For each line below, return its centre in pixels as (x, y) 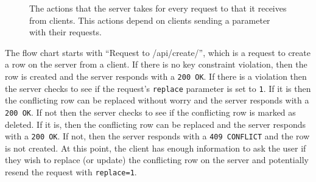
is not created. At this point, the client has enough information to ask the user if (156, 148)
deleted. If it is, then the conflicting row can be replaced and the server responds (155, 124)
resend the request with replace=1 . (71, 171)
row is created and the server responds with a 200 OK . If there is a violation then (156, 76)
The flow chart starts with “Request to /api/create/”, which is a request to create (158, 52)
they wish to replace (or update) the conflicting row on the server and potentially (157, 160)
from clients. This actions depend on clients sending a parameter (150, 20)
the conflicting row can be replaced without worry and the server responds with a (157, 100)
